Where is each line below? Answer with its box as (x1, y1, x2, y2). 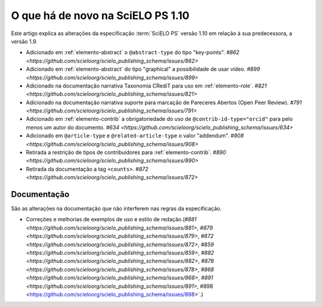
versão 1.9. (11, 37, 38, 45)
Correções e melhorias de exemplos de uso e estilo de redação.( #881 (26, 216, 197, 223)
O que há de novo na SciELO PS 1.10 (11, 9, 190, 22)
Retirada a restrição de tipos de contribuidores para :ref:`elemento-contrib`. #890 (26, 149, 227, 156)
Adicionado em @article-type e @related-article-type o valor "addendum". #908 (26, 132, 244, 139)
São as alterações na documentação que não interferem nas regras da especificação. (11, 205, 222, 212)
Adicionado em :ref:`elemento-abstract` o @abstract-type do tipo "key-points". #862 (26, 49, 240, 56)
